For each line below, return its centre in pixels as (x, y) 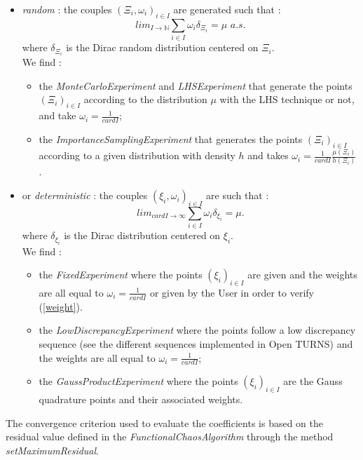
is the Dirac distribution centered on (142, 235)
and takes (268, 155)
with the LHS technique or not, (287, 99)
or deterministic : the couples (85, 195)
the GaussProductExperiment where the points (138, 381)
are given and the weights (302, 275)
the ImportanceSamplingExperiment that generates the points (171, 139)
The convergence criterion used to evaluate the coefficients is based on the (165, 422)
